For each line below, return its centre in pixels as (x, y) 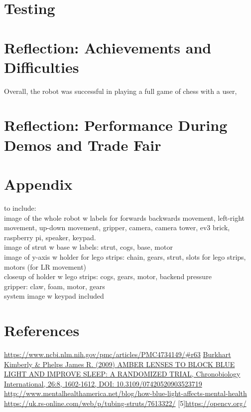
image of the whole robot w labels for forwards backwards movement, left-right (125, 217)
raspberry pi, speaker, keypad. (50, 237)
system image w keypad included (54, 296)
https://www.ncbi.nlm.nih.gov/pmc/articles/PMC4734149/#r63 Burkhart (118, 354)
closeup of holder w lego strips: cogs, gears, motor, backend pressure (108, 276)
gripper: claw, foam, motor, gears (55, 286)
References (42, 330)
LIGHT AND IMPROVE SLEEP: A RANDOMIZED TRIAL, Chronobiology (122, 374)
